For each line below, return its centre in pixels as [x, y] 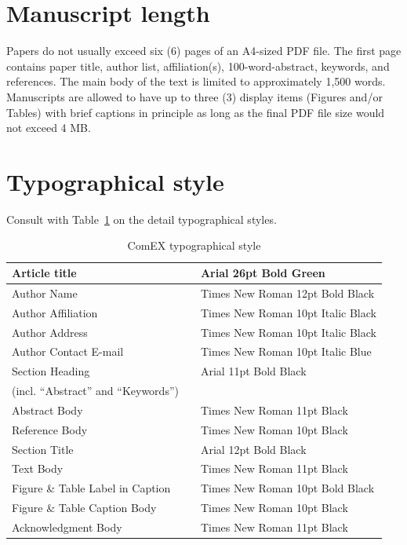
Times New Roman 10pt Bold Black [287, 488]
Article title [44, 272]
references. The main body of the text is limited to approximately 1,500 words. [196, 81]
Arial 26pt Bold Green [263, 272]
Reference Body [50, 429]
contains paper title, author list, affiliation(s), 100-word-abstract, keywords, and [198, 66]
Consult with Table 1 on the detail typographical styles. [142, 219]
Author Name [45, 293]
